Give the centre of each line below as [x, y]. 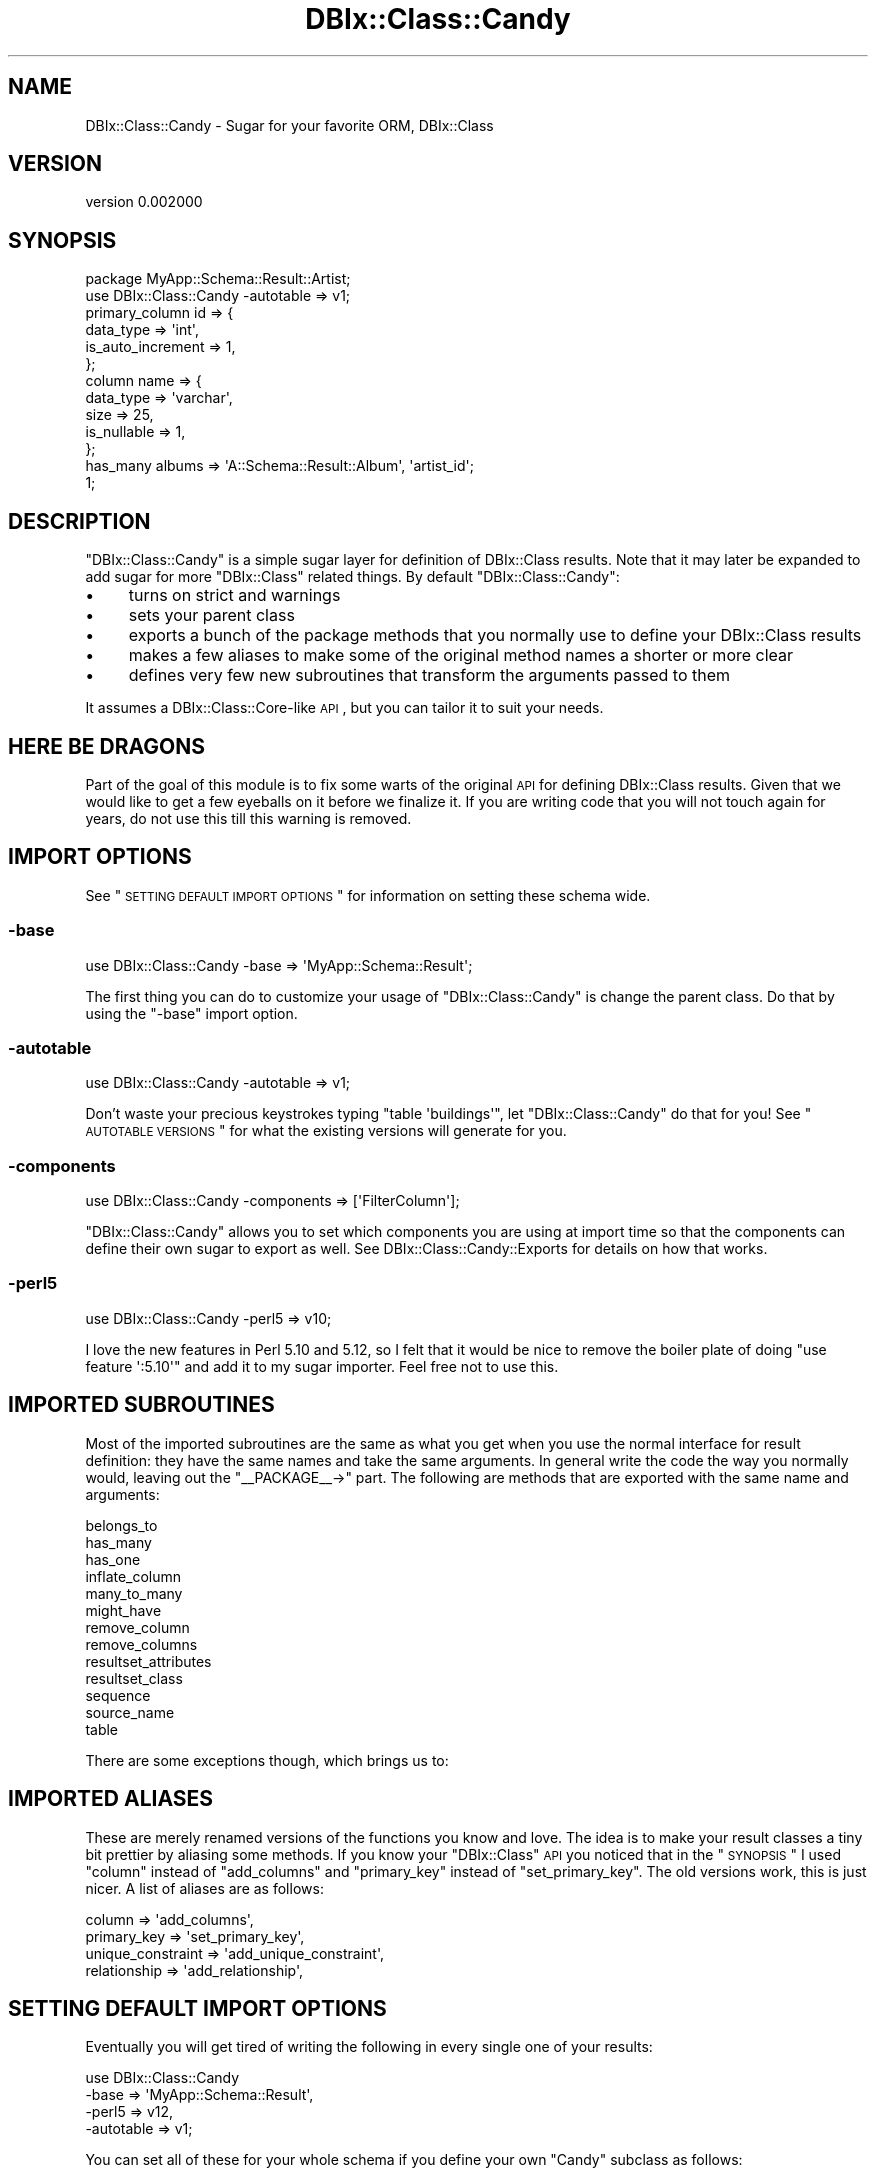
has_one [113, 1559]
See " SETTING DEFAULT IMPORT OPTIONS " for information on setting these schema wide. [368, 895]
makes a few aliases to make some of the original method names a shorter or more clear [461, 655]
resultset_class [134, 1678]
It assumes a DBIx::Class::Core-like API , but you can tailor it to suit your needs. [344, 708]
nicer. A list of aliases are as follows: [204, 1888]
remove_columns [141, 1644]
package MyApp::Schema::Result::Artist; [218, 279]
